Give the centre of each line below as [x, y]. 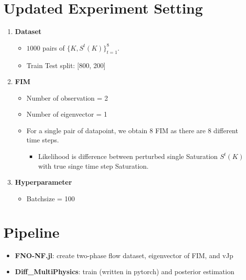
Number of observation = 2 [67, 97]
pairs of [54, 47]
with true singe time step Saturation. [93, 166]
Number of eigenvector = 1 [67, 114]
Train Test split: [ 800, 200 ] [66, 65]
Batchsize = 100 [51, 198]
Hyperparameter [43, 182]
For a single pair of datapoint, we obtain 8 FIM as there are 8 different [132, 130]
